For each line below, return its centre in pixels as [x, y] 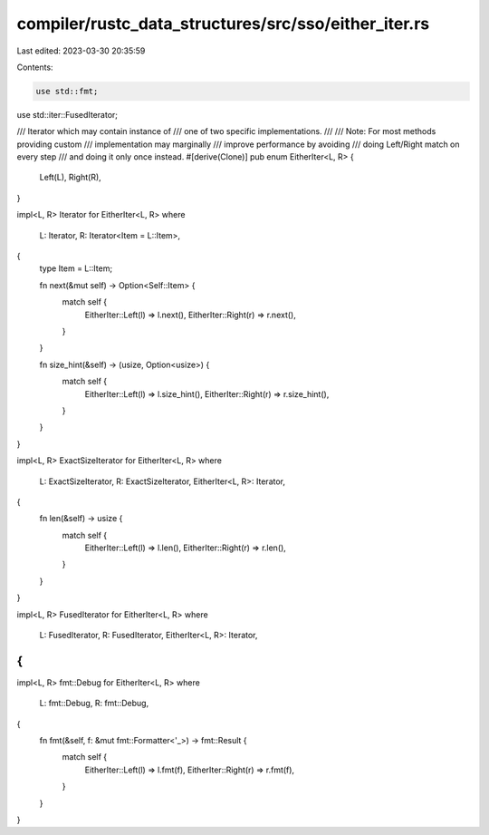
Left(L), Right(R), [70, 178]
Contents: [35, 67]
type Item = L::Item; [76, 268]
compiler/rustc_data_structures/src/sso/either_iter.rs [223, 24]
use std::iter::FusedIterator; [67, 114]
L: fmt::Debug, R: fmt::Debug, [94, 704]
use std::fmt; [67, 91]
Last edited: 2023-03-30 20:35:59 [81, 51]
